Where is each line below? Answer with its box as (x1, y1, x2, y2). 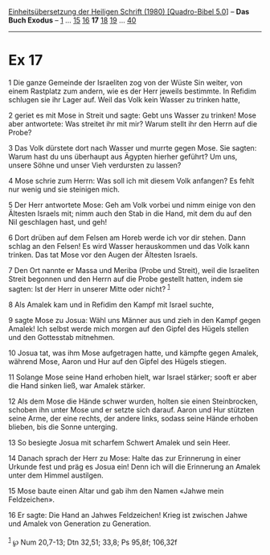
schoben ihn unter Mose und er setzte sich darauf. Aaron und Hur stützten (8, 404, 255, 414)
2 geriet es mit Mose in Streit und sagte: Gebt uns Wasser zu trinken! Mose (8, 110, 257, 120)
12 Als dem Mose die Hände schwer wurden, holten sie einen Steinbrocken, (8, 396, 259, 406)
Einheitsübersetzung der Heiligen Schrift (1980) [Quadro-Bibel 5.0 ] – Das (8, 7, 250, 16)
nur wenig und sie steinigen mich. (8, 184, 121, 194)
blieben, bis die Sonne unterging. (8, 422, 118, 432)
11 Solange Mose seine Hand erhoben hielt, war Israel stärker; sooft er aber (8, 372, 257, 382)
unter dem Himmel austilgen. (8, 470, 104, 480)
